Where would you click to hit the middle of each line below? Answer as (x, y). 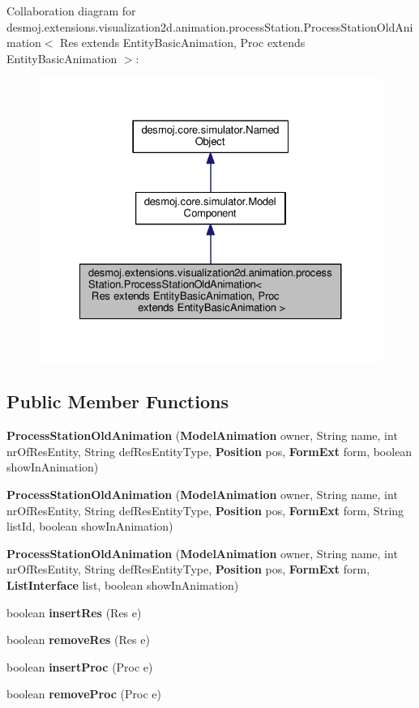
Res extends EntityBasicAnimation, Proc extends (183, 43)
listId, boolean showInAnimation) (90, 526)
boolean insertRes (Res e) (74, 612)
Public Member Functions (118, 401)
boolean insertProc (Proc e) (80, 666)
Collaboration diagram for (71, 11)
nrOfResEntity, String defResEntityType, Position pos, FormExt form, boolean (209, 451)
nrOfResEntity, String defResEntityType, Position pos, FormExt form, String (205, 510)
